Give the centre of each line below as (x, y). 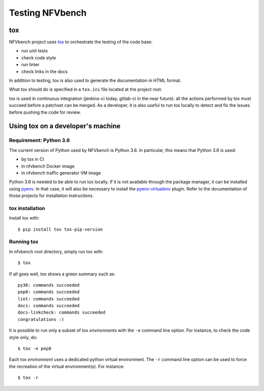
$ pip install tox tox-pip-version (60, 229)
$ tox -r (28, 378)
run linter (30, 65)
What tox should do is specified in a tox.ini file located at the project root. (86, 89)
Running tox (24, 242)
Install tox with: (24, 218)
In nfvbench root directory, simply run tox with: (56, 251)
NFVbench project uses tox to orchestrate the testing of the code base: (81, 42)
